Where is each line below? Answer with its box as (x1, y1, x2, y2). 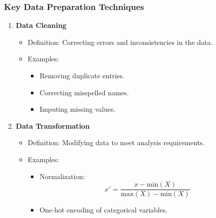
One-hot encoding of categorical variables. (39, 205, 168, 215)
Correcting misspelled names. (39, 87, 129, 97)
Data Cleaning (15, 20, 67, 30)
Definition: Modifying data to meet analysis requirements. (27, 137, 205, 148)
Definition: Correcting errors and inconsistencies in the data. (27, 36, 213, 47)
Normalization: (39, 171, 85, 181)
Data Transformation (15, 120, 90, 131)
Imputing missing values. (39, 104, 116, 114)
